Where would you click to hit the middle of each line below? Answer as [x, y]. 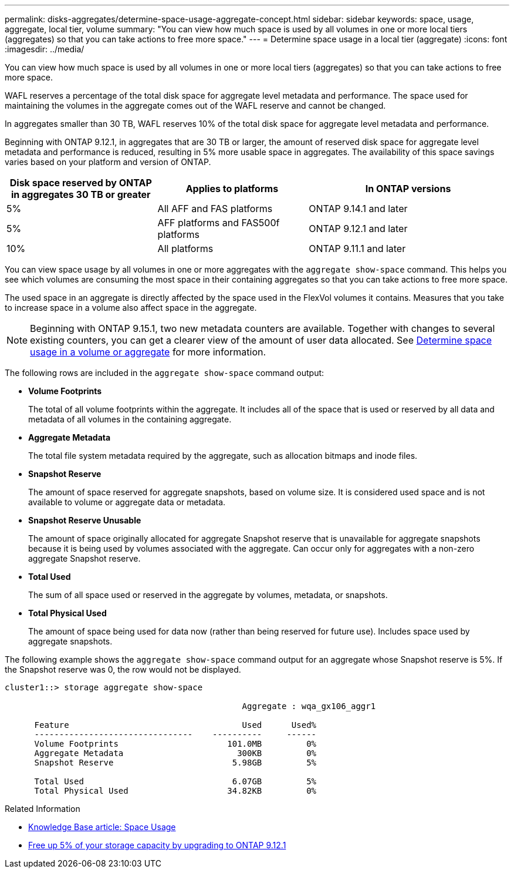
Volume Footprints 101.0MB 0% [175, 744]
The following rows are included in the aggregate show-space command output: [165, 373]
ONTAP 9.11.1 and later [357, 249]
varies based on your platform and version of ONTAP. [108, 162]
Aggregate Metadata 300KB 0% [175, 753]
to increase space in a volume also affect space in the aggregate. [131, 308]
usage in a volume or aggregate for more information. [148, 352]
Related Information [43, 809]
